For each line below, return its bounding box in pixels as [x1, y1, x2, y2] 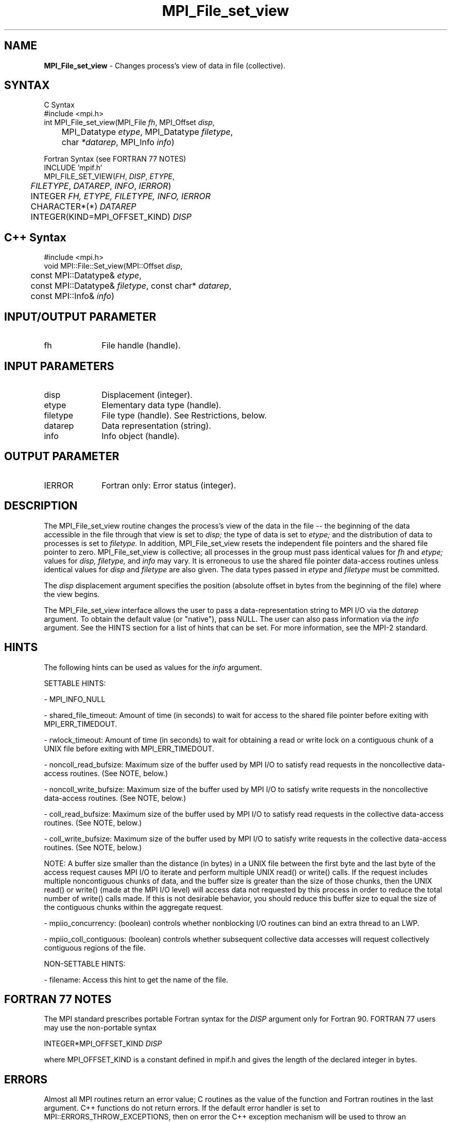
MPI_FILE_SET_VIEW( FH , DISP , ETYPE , [44, 172, 175, 181]
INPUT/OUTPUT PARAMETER [4, 310, 157, 323]
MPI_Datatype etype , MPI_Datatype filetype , [61, 127, 233, 137]
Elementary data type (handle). [101, 399, 221, 410]
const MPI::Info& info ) [30, 291, 115, 302]
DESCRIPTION [4, 499, 78, 513]
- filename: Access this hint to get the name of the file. [44, 975, 229, 984]
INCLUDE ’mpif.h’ [44, 163, 102, 172]
